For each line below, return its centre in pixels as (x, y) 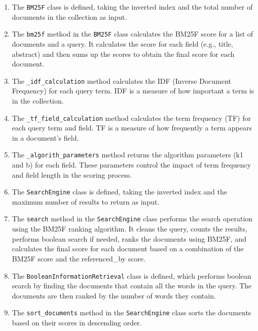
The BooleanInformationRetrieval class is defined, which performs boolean (132, 275)
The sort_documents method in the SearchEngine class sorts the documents (132, 312)
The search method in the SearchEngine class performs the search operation (132, 219)
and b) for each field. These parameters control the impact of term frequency (132, 165)
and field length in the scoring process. (72, 174)
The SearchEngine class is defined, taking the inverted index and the (119, 192)
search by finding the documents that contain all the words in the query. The (132, 286)
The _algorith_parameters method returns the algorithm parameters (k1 (128, 155)
